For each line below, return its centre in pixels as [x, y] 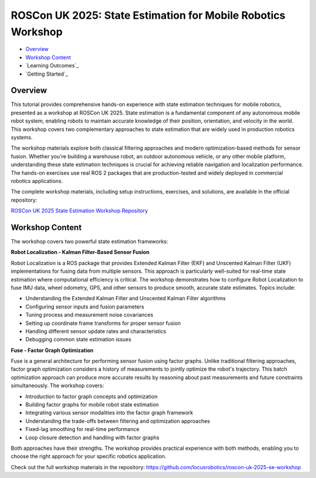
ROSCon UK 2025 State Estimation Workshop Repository [80, 211]
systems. [22, 137]
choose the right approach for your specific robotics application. [89, 456]
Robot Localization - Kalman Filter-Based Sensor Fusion [80, 252]
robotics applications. [37, 181]
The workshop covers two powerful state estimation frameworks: [90, 242]
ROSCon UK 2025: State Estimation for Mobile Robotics [148, 15]
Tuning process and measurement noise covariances [89, 315]
